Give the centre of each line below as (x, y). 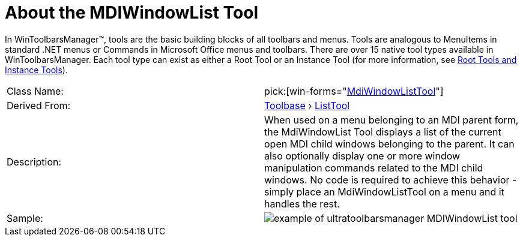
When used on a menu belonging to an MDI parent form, (391, 120)
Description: (34, 162)
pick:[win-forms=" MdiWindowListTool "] (354, 91)
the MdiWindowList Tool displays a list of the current (383, 132)
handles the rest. (302, 204)
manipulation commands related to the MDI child (374, 168)
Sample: (25, 218)
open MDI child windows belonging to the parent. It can (389, 144)
